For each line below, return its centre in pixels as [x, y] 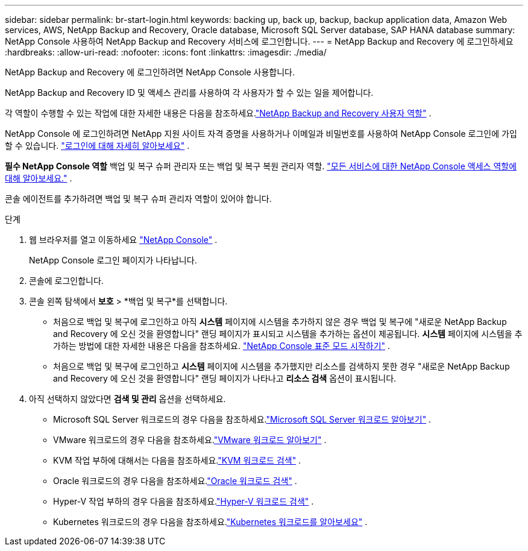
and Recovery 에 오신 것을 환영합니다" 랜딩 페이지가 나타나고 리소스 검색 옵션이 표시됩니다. [225, 378]
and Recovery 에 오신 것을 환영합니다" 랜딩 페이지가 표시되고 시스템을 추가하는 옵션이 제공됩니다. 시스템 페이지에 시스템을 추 [288, 334]
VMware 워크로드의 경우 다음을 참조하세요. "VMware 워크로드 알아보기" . [190, 440]
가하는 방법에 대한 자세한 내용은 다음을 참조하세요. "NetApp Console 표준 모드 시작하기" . [222, 346]
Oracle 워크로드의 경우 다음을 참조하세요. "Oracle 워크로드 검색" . [175, 481]
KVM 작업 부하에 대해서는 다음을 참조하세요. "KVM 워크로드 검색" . [177, 460]
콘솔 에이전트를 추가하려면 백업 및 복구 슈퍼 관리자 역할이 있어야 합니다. [138, 199]
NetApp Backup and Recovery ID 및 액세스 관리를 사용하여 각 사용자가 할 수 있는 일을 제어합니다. [189, 93]
